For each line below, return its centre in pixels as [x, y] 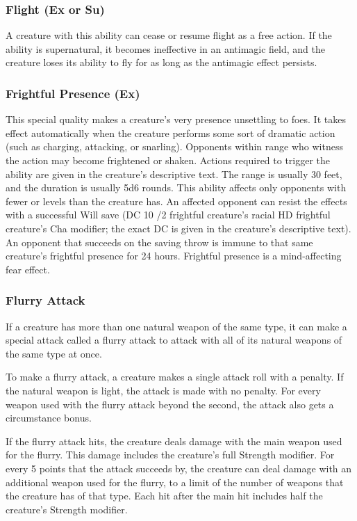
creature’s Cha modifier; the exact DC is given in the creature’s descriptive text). [178, 228]
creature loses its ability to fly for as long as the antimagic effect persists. [161, 62]
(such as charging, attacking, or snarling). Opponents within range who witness [174, 146]
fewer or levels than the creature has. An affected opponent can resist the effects [176, 201]
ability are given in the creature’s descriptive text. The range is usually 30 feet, [174, 174]
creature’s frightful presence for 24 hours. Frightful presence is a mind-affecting [174, 256]
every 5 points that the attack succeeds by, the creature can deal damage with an [179, 468]
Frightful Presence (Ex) [73, 93]
